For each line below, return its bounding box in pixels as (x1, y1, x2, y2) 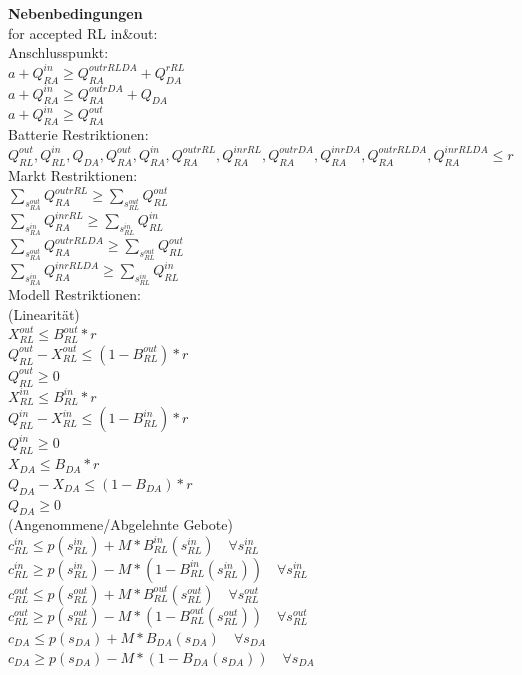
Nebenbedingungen (8, 3, 143, 23)
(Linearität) (8, 303, 80, 324)
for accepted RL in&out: (8, 22, 158, 43)
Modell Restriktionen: (8, 284, 141, 305)
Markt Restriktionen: (8, 164, 138, 185)
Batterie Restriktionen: (8, 124, 149, 145)
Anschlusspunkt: (8, 42, 109, 63)
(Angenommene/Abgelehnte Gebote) (8, 514, 233, 535)
